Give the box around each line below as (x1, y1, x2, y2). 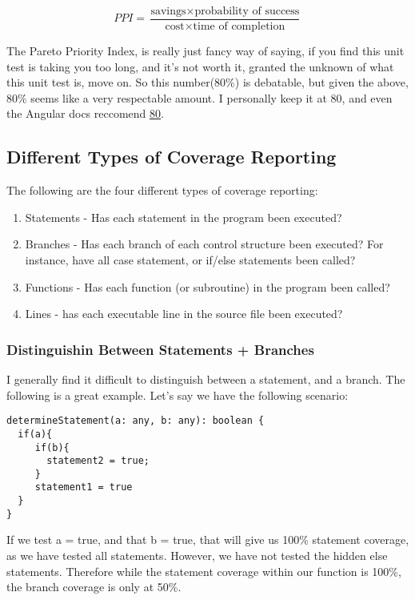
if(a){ (18, 428, 53, 440)
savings (150, 6, 186, 17)
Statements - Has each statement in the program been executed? (25, 208, 342, 225)
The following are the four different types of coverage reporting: (6, 182, 318, 199)
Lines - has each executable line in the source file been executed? (25, 305, 343, 322)
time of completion (193, 21, 285, 33)
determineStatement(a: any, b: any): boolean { (6, 415, 265, 427)
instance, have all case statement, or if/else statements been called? (25, 252, 356, 268)
